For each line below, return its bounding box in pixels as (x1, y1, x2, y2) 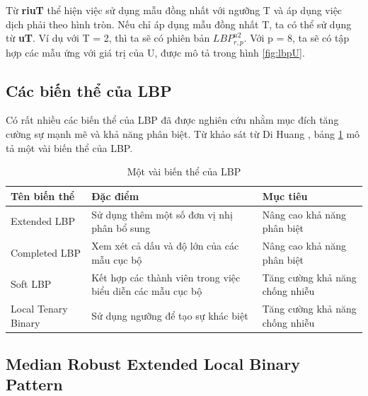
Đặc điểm (91, 188, 139, 203)
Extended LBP (11, 214, 76, 228)
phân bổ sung (91, 221, 151, 235)
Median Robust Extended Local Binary (6, 353, 300, 375)
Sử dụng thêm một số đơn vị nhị (91, 206, 233, 221)
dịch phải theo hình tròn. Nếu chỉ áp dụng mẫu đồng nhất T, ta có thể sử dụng (6, 16, 352, 31)
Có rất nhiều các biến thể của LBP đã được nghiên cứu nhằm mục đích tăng (6, 112, 339, 127)
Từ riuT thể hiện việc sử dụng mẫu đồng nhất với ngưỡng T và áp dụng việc (6, 3, 343, 17)
